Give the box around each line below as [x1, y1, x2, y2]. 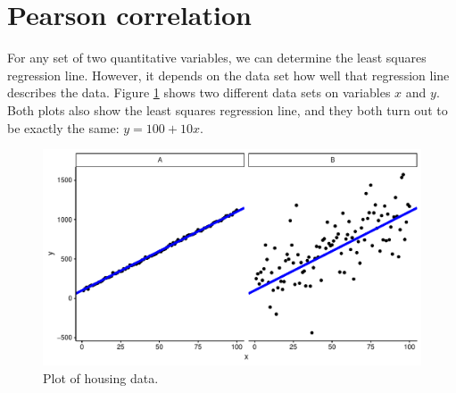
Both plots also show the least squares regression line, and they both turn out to [7, 100, 448, 119]
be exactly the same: [7, 118, 120, 137]
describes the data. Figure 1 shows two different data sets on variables [7, 83, 391, 102]
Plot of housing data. [43, 368, 159, 387]
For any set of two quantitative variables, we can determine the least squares [7, 48, 427, 67]
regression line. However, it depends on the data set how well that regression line [7, 65, 450, 84]
